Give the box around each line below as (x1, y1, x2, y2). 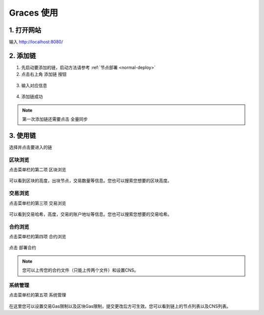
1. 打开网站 (9, 26, 42, 34)
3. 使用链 (9, 131, 36, 139)
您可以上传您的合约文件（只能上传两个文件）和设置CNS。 (22, 267, 139, 273)
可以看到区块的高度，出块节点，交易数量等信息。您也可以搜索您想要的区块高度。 (9, 178, 172, 183)
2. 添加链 (9, 51, 36, 60)
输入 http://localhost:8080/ (9, 39, 63, 45)
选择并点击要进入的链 (9, 144, 52, 150)
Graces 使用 (9, 7, 58, 18)
